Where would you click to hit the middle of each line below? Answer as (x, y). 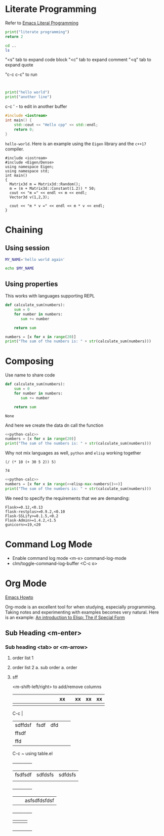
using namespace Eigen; (30, 167)
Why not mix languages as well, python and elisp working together (73, 453)
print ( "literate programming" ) (37, 32)
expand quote (19, 65)
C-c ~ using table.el (32, 754)
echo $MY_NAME (20, 268)
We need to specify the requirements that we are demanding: (67, 498)
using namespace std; (27, 171)
